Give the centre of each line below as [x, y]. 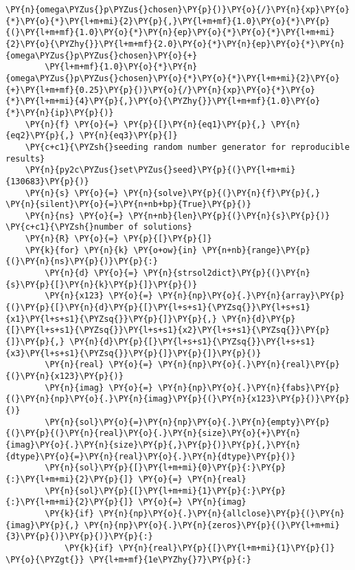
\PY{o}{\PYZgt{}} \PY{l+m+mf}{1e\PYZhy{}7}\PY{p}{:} [128, 559]
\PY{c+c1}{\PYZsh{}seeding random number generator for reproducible [187, 147]
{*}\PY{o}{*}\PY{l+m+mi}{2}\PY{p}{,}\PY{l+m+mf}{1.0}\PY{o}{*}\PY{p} [168, 21]
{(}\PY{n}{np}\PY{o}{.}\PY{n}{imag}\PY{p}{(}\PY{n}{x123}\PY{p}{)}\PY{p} [178, 399]
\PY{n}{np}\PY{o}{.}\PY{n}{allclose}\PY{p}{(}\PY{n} [222, 513]
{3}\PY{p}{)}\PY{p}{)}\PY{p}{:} [79, 537]
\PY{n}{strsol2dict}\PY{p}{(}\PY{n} [227, 273]
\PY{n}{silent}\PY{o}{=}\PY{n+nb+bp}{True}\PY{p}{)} [128, 205]
